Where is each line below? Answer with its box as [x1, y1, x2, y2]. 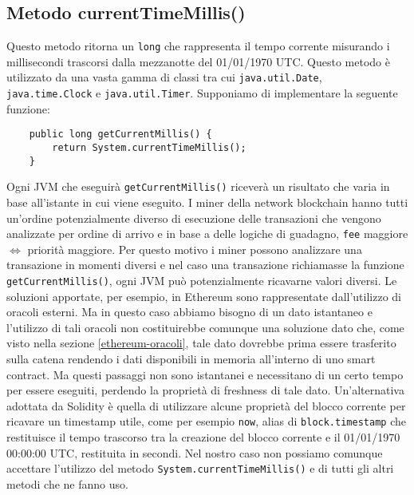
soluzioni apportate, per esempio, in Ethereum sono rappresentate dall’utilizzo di [6, 287, 402, 304]
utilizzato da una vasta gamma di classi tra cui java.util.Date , [6, 69, 322, 85]
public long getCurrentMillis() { [29, 129, 212, 141]
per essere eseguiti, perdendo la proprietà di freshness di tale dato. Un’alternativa [6, 382, 404, 398]
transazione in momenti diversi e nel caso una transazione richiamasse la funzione [6, 256, 404, 273]
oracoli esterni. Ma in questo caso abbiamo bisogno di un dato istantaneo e [6, 303, 373, 320]
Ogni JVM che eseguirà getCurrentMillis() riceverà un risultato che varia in [6, 178, 390, 195]
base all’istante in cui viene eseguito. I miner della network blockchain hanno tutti [6, 193, 408, 210]
